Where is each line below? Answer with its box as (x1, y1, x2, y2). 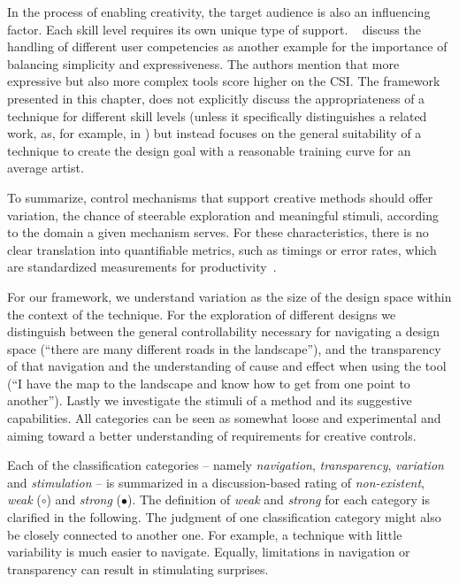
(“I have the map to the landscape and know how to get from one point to (7, 373, 410, 392)
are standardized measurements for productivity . (7, 257, 277, 276)
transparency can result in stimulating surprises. (7, 559, 269, 578)
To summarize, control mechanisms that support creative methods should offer (7, 188, 433, 206)
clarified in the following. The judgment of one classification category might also (7, 508, 441, 526)
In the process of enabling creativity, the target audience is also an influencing (7, 3, 431, 20)
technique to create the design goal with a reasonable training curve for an (7, 141, 411, 159)
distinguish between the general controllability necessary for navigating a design (7, 322, 440, 341)
